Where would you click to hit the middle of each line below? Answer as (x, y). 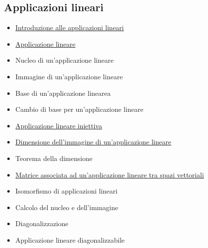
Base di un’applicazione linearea (63, 93)
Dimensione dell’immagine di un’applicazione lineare (93, 142)
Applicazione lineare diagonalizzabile (70, 239)
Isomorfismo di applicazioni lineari (66, 191)
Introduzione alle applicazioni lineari (69, 27)
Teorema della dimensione (54, 158)
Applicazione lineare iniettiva (59, 125)
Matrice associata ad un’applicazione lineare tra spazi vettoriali (110, 174)
